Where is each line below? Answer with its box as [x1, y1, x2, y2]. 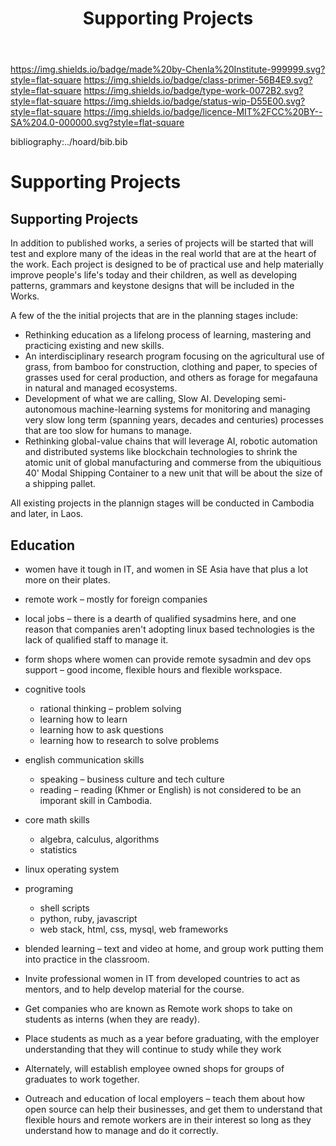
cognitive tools [24, 683, 87, 695]
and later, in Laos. [10, 508, 84, 520]
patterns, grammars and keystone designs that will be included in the [10, 280, 295, 292]
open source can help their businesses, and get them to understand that [24, 1103, 323, 1115]
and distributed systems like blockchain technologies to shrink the [24, 446, 298, 458]
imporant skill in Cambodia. [39, 795, 153, 806]
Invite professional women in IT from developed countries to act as [24, 973, 301, 984]
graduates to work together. [24, 1073, 140, 1085]
